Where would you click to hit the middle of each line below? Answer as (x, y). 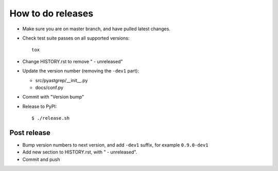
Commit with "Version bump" (53, 97)
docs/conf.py (49, 87)
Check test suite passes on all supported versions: (76, 38)
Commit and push (41, 159)
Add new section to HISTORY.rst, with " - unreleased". (80, 152)
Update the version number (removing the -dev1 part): (81, 71)
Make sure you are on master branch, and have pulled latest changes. (97, 29)
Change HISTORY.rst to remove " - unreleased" (73, 61)
